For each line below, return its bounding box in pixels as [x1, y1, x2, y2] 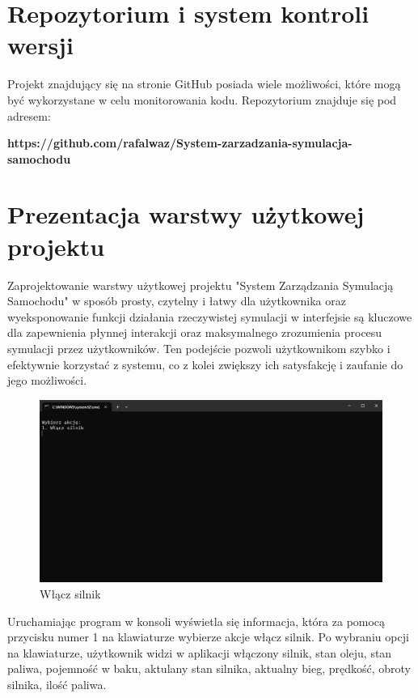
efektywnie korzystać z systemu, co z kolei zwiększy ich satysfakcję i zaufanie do [7, 355, 403, 372]
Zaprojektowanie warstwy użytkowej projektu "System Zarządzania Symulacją [7, 276, 394, 293]
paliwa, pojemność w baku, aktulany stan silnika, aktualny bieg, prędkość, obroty [7, 660, 411, 677]
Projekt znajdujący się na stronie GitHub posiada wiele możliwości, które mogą [7, 75, 401, 92]
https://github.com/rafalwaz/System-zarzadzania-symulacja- [7, 134, 353, 151]
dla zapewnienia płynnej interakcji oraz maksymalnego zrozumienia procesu [7, 324, 382, 341]
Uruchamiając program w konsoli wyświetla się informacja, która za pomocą [7, 612, 386, 629]
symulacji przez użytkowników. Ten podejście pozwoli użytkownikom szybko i [7, 339, 391, 356]
